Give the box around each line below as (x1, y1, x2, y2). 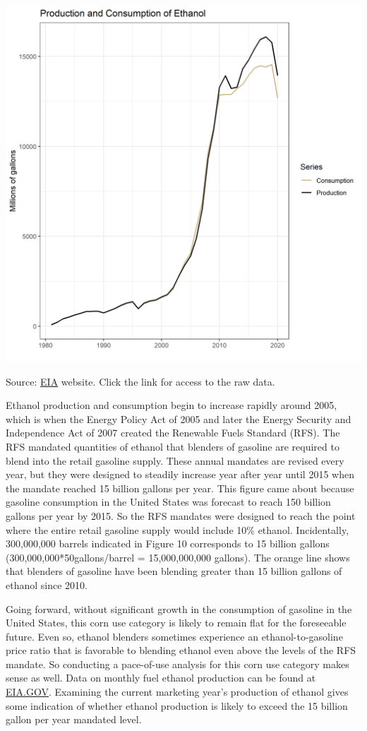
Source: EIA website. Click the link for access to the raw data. (6, 374, 275, 388)
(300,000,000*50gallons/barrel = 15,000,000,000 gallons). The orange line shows (6, 549, 350, 564)
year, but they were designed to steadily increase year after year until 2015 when (6, 467, 354, 482)
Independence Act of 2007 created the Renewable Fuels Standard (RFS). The (6, 425, 340, 440)
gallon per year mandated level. (6, 712, 142, 727)
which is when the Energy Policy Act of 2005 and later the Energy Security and (6, 411, 351, 426)
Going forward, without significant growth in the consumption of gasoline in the (6, 601, 352, 616)
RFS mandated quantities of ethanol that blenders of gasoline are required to (6, 439, 339, 453)
